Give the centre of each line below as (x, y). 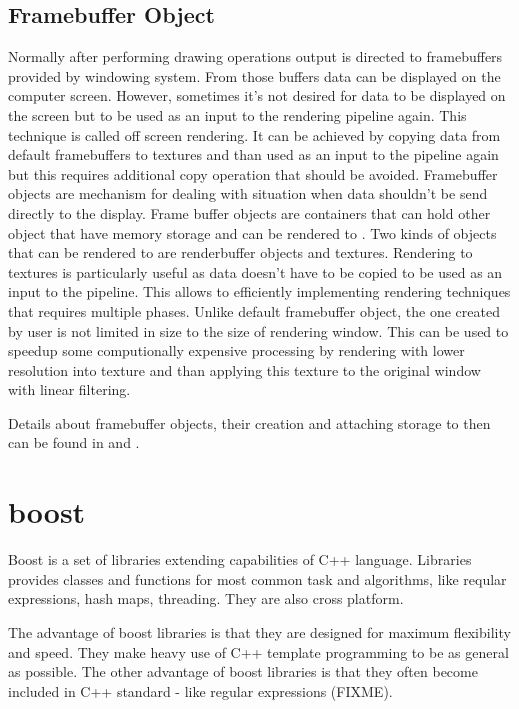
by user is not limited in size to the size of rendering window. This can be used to (258, 330)
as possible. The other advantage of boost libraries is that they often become (243, 671)
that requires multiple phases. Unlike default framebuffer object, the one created (254, 310)
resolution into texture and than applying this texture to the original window (244, 369)
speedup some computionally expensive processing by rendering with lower (236, 350)
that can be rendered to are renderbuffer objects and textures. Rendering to (240, 252)
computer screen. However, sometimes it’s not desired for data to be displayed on (257, 95)
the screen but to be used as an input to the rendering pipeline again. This (237, 114)
